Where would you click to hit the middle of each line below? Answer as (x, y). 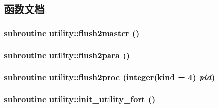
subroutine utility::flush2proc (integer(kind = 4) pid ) (109, 77)
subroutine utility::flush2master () (72, 33)
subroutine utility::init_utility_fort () (80, 99)
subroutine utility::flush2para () (67, 55)
